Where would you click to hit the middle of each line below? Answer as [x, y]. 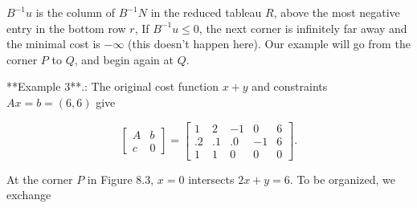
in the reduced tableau [206, 12]
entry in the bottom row [66, 28]
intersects [211, 179]
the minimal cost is [53, 44]
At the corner [40, 179]
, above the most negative [337, 12]
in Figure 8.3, [121, 179]
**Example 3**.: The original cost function [112, 86]
